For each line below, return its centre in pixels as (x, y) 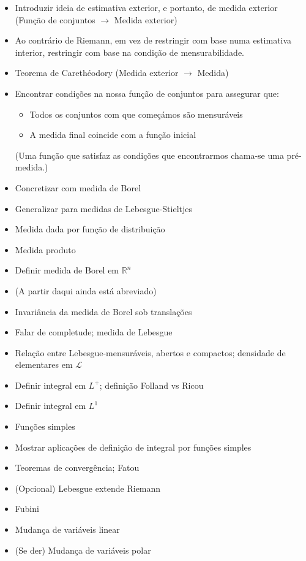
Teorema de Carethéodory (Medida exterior (97, 73)
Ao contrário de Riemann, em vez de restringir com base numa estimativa (153, 40)
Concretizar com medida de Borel (78, 187)
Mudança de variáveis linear (67, 529)
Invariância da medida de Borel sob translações (103, 311)
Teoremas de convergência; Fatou (77, 467)
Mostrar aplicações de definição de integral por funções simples (133, 447)
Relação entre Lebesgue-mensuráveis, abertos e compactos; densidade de (150, 352)
